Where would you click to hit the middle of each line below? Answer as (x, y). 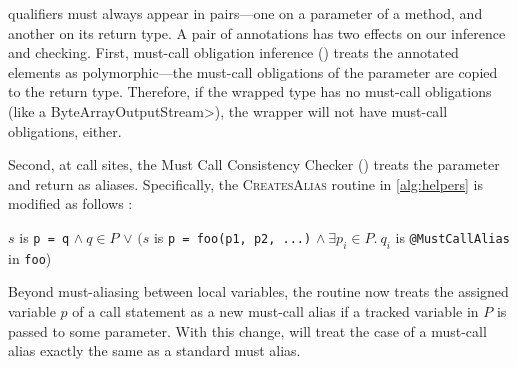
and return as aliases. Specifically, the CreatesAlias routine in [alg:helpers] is (246, 183)
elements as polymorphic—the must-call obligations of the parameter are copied (253, 71)
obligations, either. (65, 130)
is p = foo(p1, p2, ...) (232, 236)
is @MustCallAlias (452, 236)
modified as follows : (70, 203)
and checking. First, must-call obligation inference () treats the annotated (233, 52)
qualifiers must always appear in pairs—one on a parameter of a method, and (245, 13)
